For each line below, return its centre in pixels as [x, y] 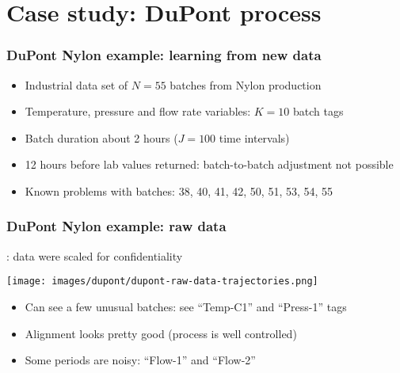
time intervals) [254, 137]
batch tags [318, 111]
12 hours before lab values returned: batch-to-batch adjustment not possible [209, 164]
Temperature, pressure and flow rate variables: [138, 111]
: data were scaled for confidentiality [95, 255]
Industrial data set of [76, 84]
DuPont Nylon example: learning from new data [164, 55]
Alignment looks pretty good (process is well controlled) [161, 333]
